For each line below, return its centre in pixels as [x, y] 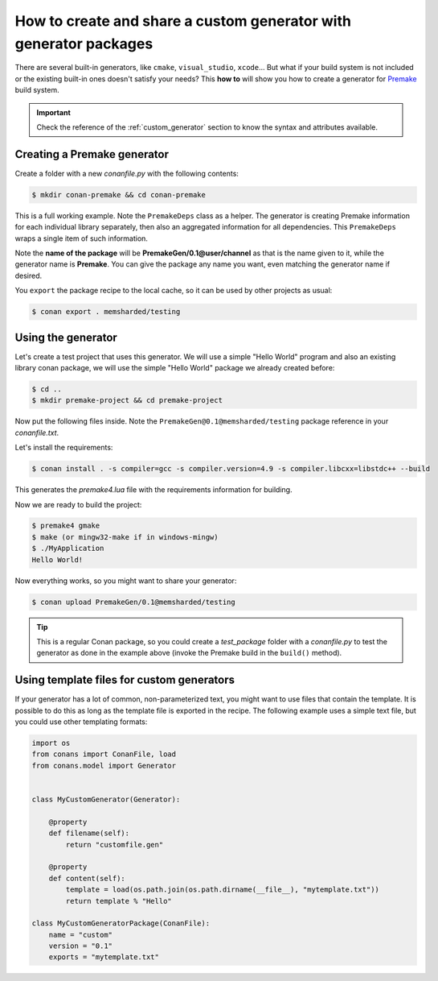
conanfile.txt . [37, 433]
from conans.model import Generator [104, 766]
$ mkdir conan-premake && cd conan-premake [119, 195]
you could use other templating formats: [81, 722]
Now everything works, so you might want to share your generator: [126, 581]
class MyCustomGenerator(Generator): [106, 800]
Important [54, 112]
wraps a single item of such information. [82, 238]
